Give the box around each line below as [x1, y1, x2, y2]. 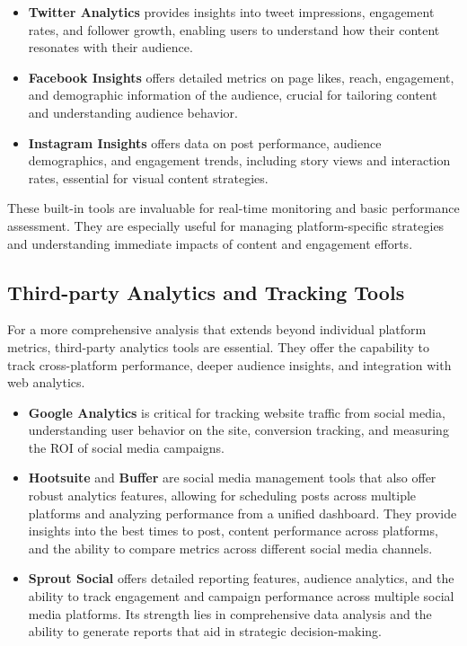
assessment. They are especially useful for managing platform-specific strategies [7, 216, 445, 235]
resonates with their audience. [28, 38, 193, 57]
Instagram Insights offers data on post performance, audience [28, 133, 382, 152]
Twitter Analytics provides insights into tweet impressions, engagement [28, 3, 435, 21]
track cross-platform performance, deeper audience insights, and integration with [7, 355, 452, 374]
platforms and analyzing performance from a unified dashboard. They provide [28, 503, 457, 522]
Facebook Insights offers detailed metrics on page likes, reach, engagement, [28, 67, 454, 86]
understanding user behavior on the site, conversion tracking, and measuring [28, 420, 449, 439]
